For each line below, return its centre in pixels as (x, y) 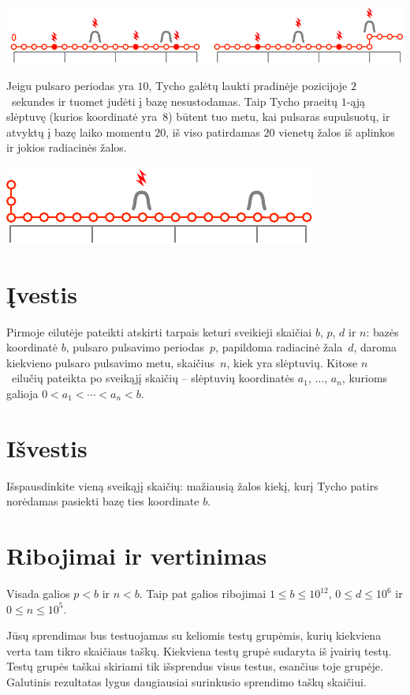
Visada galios (38, 594)
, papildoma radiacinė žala (279, 347)
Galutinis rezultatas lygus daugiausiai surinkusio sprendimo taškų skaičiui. (186, 682)
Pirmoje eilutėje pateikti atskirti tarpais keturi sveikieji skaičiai (159, 331)
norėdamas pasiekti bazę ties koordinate (103, 501)
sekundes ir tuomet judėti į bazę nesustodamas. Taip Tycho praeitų (175, 101)
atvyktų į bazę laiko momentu (79, 131)
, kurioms (365, 378)
